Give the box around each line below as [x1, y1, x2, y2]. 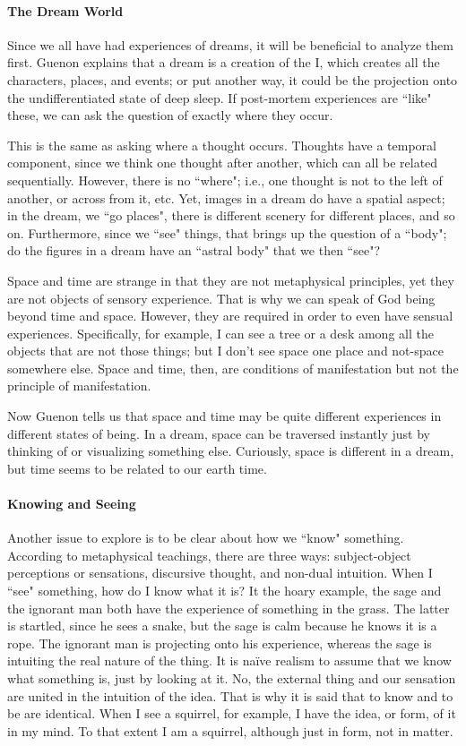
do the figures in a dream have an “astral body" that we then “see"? [7, 241, 381, 260]
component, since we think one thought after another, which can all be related [7, 153, 438, 172]
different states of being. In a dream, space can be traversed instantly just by [7, 424, 430, 442]
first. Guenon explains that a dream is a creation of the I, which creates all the [7, 53, 440, 72]
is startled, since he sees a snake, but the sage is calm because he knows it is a [7, 616, 437, 635]
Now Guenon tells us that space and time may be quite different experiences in [7, 407, 442, 425]
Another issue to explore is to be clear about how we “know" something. [7, 528, 404, 547]
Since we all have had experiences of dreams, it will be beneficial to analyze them [7, 35, 453, 54]
